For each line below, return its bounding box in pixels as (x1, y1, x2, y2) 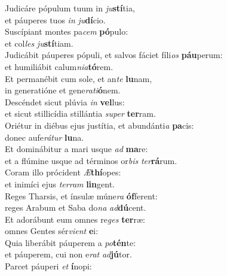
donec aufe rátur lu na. (5, 131, 84, 143)
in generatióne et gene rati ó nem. (5, 84, 121, 96)
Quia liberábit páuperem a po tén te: (5, 236, 136, 248)
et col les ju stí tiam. (5, 37, 73, 49)
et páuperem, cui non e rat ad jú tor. (5, 248, 132, 260)
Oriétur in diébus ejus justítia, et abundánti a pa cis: (5, 119, 194, 131)
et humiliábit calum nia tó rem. (5, 60, 113, 72)
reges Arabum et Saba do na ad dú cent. (5, 201, 146, 214)
